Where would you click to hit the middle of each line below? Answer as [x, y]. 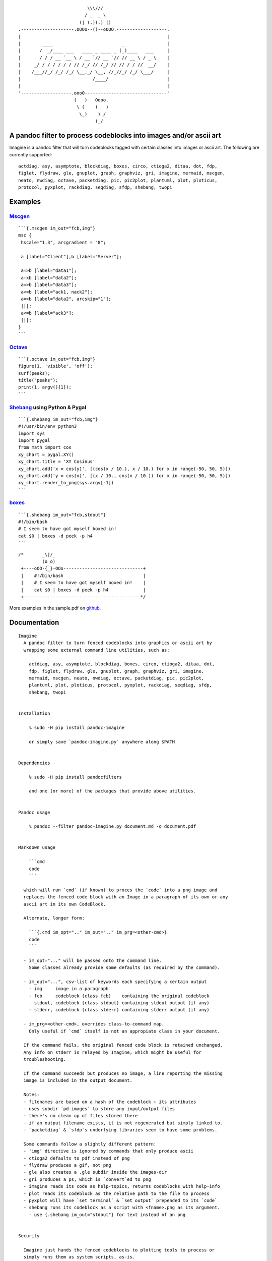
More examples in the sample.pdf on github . [55, 608]
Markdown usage [37, 848]
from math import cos [45, 447]
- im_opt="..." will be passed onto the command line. [93, 960]
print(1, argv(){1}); [45, 387]
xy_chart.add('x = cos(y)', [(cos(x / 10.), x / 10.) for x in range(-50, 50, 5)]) [125, 469]
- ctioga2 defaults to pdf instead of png [77, 1158]
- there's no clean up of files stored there [81, 1116]
